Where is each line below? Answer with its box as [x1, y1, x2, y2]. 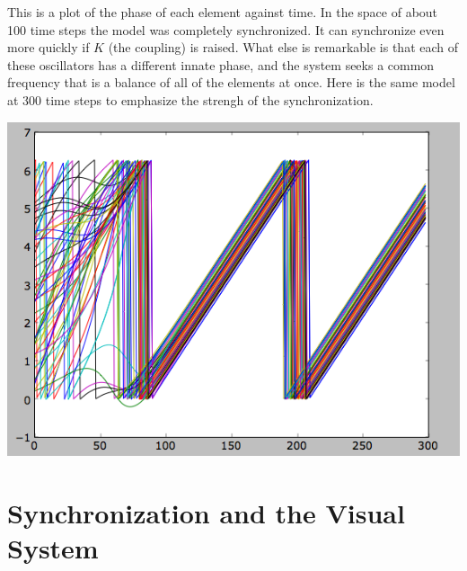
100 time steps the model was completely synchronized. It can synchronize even [7, 20, 445, 39]
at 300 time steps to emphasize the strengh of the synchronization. [7, 90, 374, 109]
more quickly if [7, 38, 90, 57]
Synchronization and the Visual [7, 494, 405, 531]
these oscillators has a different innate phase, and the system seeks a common [7, 55, 435, 74]
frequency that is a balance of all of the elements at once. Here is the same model [7, 73, 455, 92]
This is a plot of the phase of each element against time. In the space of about [7, 3, 438, 21]
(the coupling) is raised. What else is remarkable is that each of [108, 38, 459, 57]
